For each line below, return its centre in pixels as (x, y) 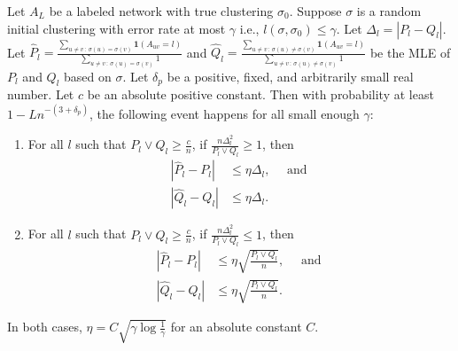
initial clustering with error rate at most (116, 28)
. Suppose (315, 11)
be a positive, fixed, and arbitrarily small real (290, 76)
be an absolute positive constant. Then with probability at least (260, 94)
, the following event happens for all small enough (225, 113)
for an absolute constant (236, 327)
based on (88, 76)
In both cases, (45, 327)
